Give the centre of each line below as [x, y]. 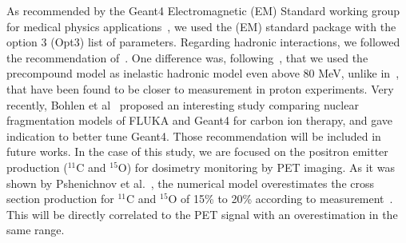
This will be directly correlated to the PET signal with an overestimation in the [202, 214]
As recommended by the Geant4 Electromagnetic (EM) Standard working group [203, 10]
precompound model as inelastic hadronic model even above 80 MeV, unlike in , [203, 73]
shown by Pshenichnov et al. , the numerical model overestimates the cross [190, 183]
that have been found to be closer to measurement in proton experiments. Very [200, 88]
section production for [60, 199]
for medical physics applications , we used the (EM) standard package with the [201, 26]
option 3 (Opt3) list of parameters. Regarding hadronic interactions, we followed [203, 42]
